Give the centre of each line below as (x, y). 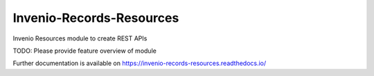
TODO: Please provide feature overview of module (85, 51)
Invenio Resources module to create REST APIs (80, 38)
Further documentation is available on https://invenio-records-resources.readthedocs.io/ (140, 63)
